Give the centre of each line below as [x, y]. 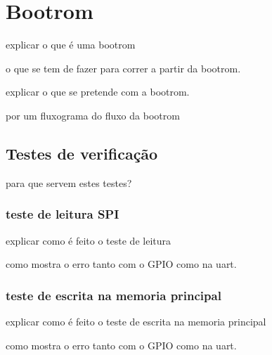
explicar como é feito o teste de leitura [89, 240]
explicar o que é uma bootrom [71, 45]
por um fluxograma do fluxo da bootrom [93, 115]
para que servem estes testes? [69, 182]
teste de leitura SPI [63, 214]
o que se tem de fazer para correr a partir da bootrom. [123, 68]
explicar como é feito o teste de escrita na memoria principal [136, 321]
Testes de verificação [82, 153]
